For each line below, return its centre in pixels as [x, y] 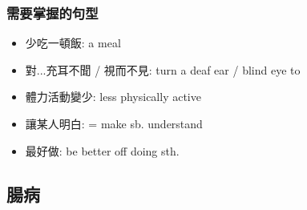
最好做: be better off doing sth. [102, 150]
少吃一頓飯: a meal [73, 43]
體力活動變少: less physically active [113, 97]
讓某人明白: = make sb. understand [114, 123]
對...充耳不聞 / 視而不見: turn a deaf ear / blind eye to [163, 69]
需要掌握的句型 [53, 12]
